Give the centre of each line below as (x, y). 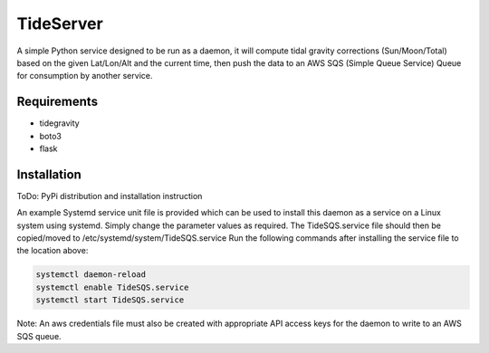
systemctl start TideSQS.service (110, 300)
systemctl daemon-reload (91, 275)
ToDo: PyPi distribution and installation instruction (110, 196)
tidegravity (60, 123)
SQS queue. (39, 336)
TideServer (60, 24)
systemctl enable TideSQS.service (112, 287)
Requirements (58, 102)
